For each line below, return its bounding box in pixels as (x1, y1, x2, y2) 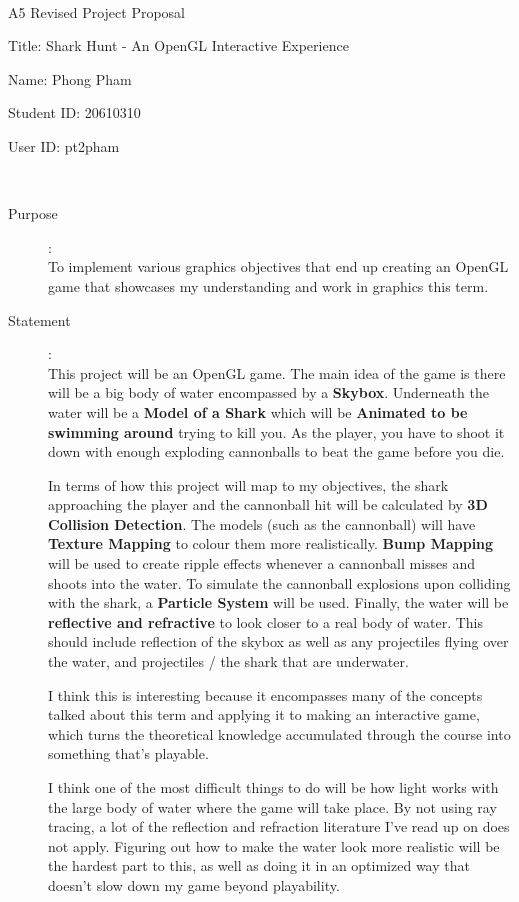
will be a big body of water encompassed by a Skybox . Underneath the (48, 382, 489, 403)
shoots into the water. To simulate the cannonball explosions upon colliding (48, 572, 511, 593)
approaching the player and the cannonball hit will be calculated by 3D (48, 494, 488, 515)
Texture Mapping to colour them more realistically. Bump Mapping (48, 533, 494, 554)
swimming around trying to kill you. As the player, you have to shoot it (48, 421, 505, 442)
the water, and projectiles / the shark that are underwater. (48, 651, 409, 672)
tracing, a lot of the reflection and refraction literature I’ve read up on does (48, 816, 510, 837)
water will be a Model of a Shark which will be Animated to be (48, 401, 468, 422)
